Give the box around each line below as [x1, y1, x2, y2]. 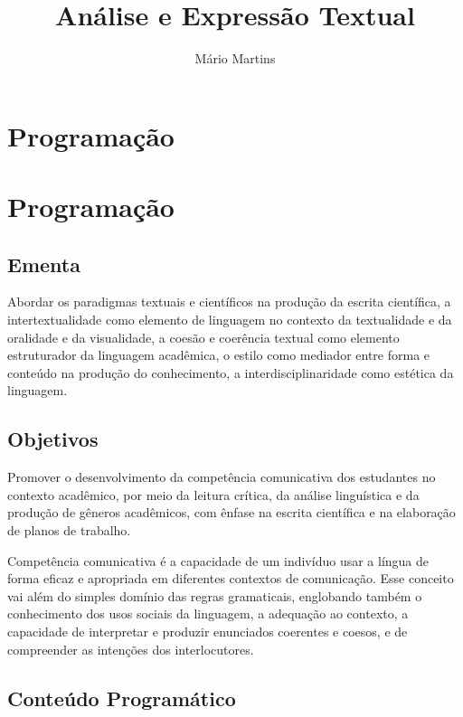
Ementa [7, 250, 80, 278]
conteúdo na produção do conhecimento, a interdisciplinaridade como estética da [7, 363, 454, 382]
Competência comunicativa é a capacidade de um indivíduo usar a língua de [7, 551, 430, 570]
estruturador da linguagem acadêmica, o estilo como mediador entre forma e [7, 345, 430, 364]
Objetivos [7, 425, 99, 453]
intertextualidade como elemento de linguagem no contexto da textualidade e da [7, 310, 452, 329]
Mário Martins [194, 49, 276, 68]
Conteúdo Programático [7, 684, 236, 712]
